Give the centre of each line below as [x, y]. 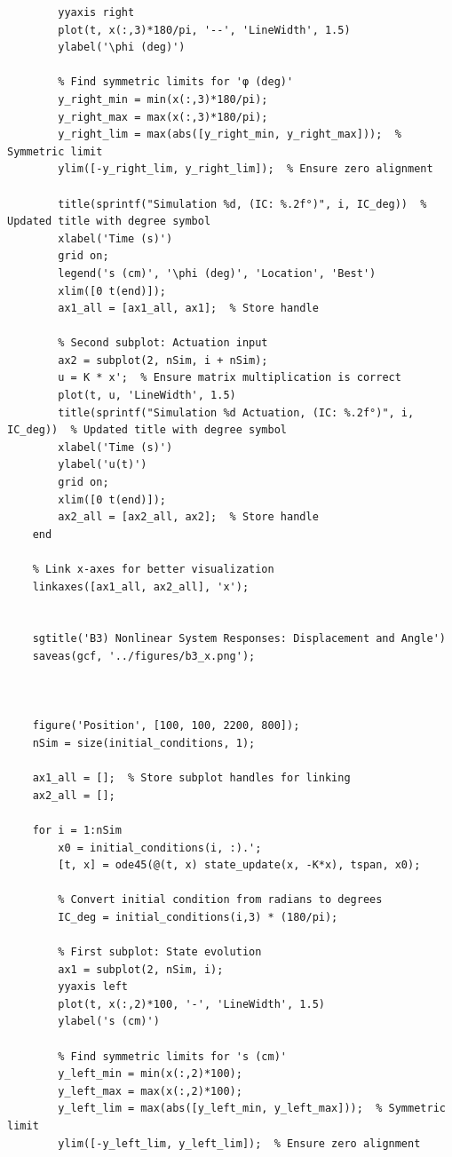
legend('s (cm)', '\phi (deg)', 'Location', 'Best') [217, 273]
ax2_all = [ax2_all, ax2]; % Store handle [188, 517]
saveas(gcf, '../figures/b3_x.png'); [144, 656]
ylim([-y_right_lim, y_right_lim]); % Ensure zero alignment [246, 169]
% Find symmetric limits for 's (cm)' [172, 1056]
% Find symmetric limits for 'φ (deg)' [176, 82]
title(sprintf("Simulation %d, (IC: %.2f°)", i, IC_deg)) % [242, 204]
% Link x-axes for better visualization [153, 569]
